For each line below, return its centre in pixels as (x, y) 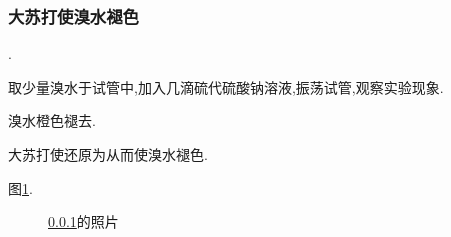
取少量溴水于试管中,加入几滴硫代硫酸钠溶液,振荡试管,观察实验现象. (226, 86)
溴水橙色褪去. (52, 120)
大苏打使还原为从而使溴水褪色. (108, 154)
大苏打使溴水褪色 (73, 15)
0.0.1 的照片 (83, 221)
